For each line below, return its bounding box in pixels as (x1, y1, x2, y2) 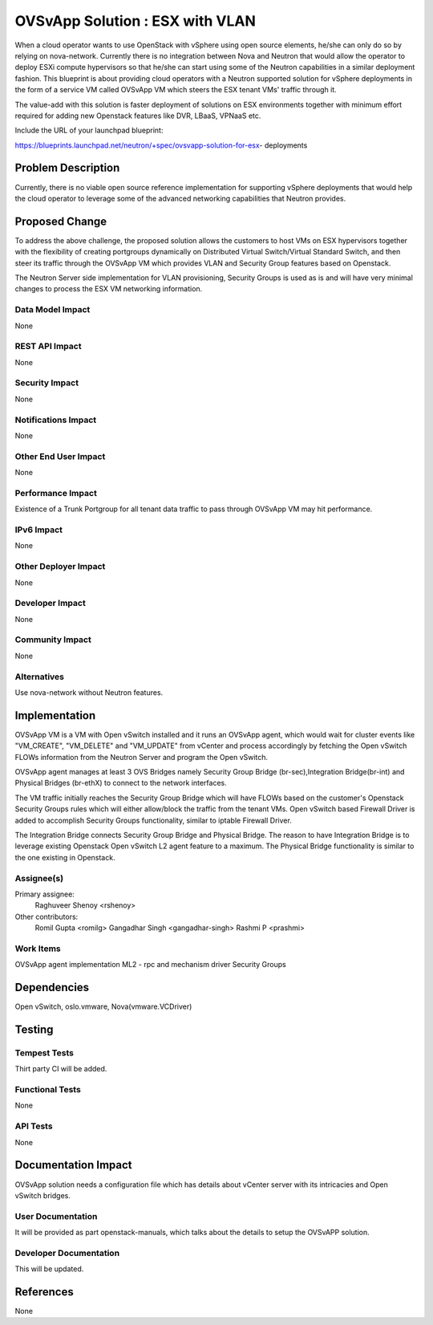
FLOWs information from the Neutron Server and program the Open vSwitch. (14, 752, 269, 762)
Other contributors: (14, 912, 79, 921)
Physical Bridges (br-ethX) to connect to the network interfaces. (14, 778, 228, 788)
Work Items (14, 943, 61, 954)
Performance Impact (14, 487, 98, 498)
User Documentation (14, 1210, 98, 1221)
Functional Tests (14, 1084, 82, 1095)
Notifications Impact (14, 414, 97, 425)
